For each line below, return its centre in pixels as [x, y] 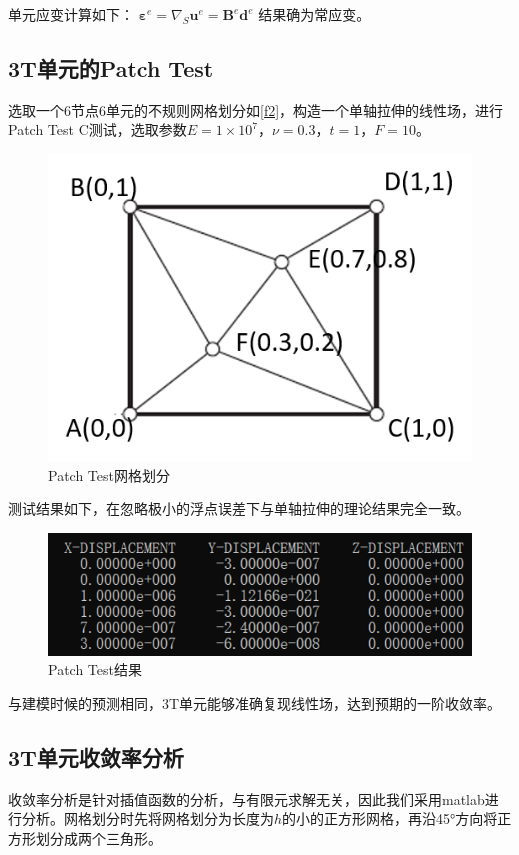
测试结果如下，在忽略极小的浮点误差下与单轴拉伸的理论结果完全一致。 [239, 508]
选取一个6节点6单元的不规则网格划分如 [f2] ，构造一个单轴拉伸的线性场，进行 [256, 109]
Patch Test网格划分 [109, 474]
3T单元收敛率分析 [96, 756]
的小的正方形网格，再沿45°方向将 [390, 818]
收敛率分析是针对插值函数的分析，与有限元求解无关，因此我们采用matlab [246, 798]
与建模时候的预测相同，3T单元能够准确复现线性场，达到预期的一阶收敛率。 [255, 702]
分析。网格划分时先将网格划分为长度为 [147, 818]
